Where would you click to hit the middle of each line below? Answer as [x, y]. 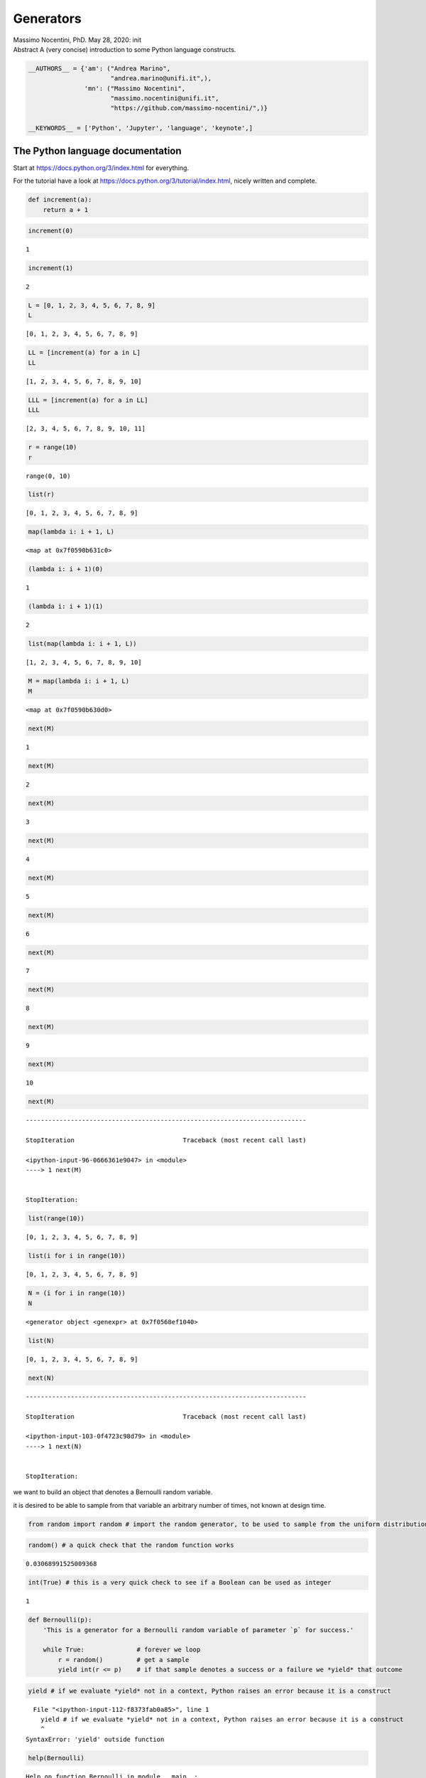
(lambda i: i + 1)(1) [66, 607]
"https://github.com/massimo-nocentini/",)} [189, 108]
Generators [47, 18]
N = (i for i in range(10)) [77, 1293]
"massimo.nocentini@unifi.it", [165, 99]
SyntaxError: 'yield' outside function [95, 1739]
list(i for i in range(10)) [77, 1256]
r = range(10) [53, 447]
